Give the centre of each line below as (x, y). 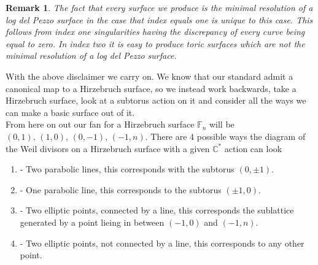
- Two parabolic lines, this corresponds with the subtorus (127, 169)
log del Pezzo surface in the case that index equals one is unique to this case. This (159, 19)
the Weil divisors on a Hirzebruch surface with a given (108, 148)
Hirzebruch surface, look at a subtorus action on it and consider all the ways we (156, 100)
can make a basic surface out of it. (70, 112)
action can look (253, 148)
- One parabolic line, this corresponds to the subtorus (121, 189)
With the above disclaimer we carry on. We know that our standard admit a (149, 76)
